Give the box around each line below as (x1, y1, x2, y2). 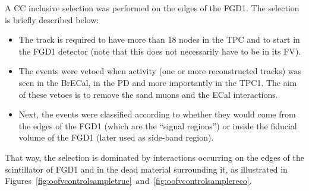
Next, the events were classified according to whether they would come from (18, 108, 296, 120)
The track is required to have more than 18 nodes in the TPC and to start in (18, 33, 300, 46)
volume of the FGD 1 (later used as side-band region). (18, 131, 214, 144)
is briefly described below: (5, 13, 99, 26)
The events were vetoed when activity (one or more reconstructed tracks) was (18, 65, 302, 77)
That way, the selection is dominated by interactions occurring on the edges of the (5, 151, 305, 163)
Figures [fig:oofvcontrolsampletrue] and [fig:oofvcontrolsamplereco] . (5, 174, 252, 187)
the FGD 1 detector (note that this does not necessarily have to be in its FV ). (18, 44, 301, 57)
